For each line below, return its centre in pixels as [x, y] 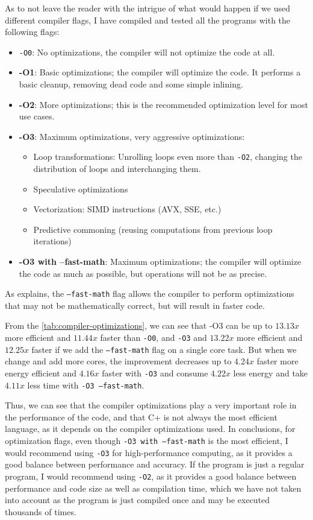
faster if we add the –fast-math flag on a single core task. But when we [164, 349]
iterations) [52, 241]
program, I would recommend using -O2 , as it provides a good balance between [151, 476]
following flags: [32, 32]
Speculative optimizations [81, 189]
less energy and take [271, 373]
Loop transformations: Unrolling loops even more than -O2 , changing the [168, 157]
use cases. [37, 116]
